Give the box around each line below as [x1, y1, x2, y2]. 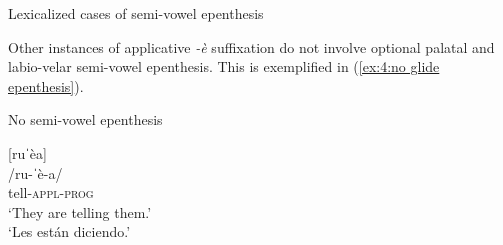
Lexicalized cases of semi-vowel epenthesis [8, 3, 264, 23]
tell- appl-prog [8, 182, 94, 203]
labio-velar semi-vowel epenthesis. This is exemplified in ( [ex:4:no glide [8, 56, 440, 77]
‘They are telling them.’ [8, 201, 152, 222]
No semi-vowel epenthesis [8, 109, 163, 130]
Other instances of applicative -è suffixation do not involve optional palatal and [8, 36, 495, 57]
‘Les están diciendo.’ [8, 221, 131, 242]
